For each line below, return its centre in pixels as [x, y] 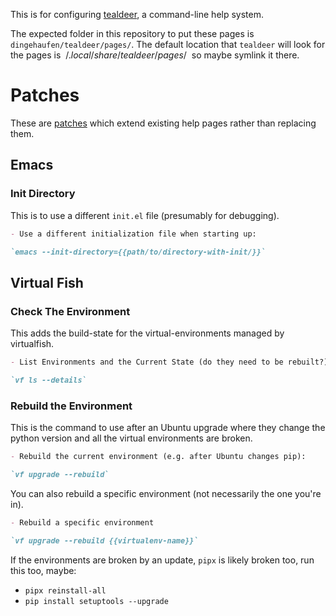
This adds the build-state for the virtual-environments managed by [147, 333]
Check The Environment [70, 311]
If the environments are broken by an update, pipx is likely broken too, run [162, 560]
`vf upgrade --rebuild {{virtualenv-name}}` [104, 540]
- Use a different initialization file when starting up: [133, 234]
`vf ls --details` [48, 380]
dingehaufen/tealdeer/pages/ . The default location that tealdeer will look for [168, 44]
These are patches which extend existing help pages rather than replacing [163, 123]
